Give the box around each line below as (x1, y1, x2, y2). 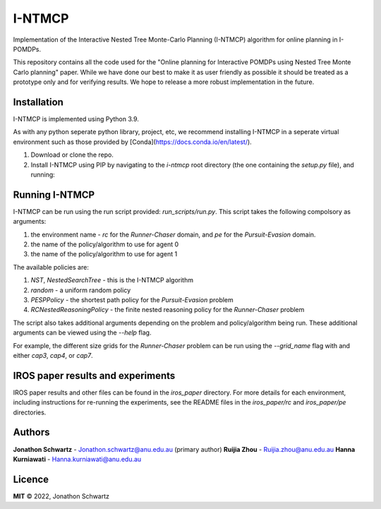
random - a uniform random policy (30, 286, 131, 294)
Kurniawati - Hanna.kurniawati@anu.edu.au (13, 455, 142, 463)
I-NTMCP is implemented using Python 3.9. (13, 115, 139, 124)
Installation (13, 96, 64, 108)
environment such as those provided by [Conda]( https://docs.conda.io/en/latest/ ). (13, 138, 252, 146)
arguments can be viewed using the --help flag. (13, 328, 152, 337)
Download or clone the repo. (30, 150, 114, 159)
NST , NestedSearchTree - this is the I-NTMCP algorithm (30, 276, 194, 285)
